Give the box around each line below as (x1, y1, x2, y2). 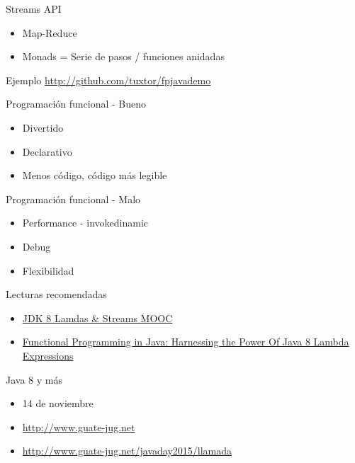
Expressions (22, 348, 74, 362)
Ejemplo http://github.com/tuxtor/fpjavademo (6, 72, 211, 87)
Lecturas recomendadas (6, 287, 107, 302)
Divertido (22, 120, 64, 135)
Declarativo (22, 144, 72, 159)
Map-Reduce (22, 25, 77, 40)
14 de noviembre (22, 396, 94, 411)
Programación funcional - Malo (6, 191, 141, 206)
